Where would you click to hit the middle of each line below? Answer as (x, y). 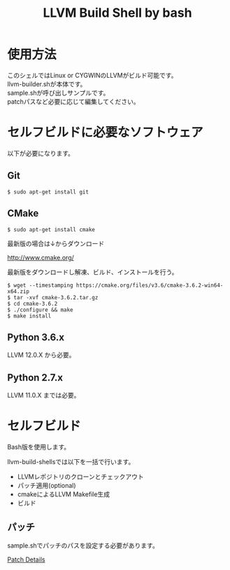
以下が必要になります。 (41, 153)
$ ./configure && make (40, 310)
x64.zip (19, 291)
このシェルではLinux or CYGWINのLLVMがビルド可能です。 (92, 75)
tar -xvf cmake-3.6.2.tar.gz (56, 297)
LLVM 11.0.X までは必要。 (44, 395)
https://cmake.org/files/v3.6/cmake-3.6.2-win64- (150, 285)
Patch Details (26, 559)
